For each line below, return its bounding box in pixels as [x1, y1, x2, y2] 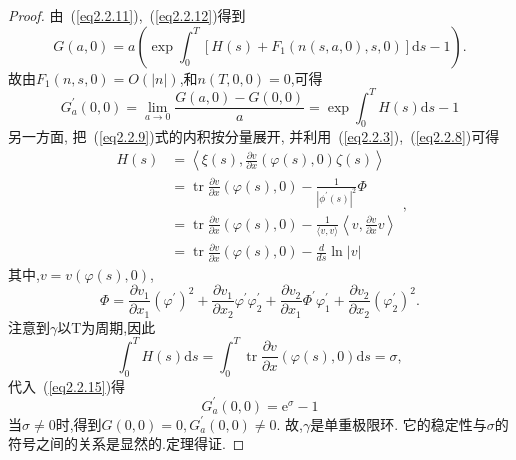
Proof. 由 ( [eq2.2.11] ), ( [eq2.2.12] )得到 [8, 5, 246, 25]
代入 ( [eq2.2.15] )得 [8, 375, 126, 396]
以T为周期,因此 [57, 316, 156, 337]
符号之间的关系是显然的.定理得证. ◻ [8, 433, 245, 454]
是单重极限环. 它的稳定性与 [310, 413, 487, 434]
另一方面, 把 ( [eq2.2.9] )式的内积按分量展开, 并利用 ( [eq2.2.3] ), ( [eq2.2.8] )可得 [8, 126, 500, 147]
